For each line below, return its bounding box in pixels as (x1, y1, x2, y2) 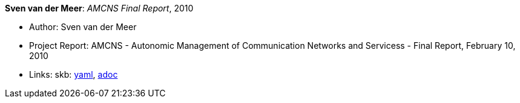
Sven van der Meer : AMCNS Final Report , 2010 (5, 3, 194, 13)
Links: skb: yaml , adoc (29, 69, 118, 80)
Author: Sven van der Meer (29, 22, 137, 32)
